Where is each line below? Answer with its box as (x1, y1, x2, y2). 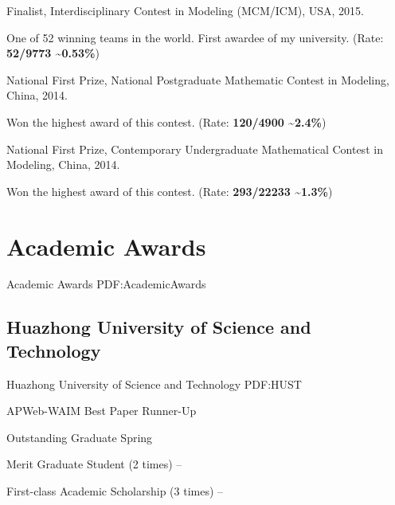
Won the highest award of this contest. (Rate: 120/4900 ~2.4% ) (6, 113, 327, 130)
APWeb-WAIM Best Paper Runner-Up (6, 402, 197, 419)
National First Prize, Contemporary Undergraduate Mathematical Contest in (6, 140, 383, 157)
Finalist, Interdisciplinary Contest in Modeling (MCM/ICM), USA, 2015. (6, 2, 364, 18)
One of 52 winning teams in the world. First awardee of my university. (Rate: (6, 29, 384, 45)
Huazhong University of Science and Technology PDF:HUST (6, 375, 302, 392)
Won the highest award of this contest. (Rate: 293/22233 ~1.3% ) (6, 182, 333, 199)
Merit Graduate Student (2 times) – (6, 456, 182, 472)
